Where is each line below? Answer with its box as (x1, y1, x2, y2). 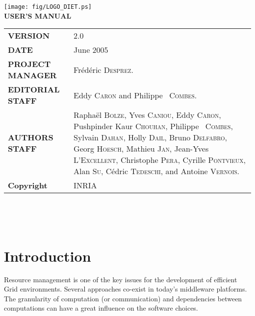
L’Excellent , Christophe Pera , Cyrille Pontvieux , (74, 154, 246, 166)
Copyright (8, 180, 48, 191)
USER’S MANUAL (4, 10, 72, 21)
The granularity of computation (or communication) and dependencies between (4, 293, 242, 303)
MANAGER (8, 69, 57, 81)
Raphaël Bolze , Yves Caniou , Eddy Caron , (74, 109, 221, 121)
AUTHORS (8, 132, 53, 143)
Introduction (4, 246, 91, 266)
